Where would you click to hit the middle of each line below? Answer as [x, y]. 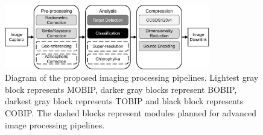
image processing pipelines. [55, 124]
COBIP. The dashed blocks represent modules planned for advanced [131, 113]
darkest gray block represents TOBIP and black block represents [124, 101]
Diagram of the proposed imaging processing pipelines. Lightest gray [132, 77]
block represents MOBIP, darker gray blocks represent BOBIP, [121, 89]
